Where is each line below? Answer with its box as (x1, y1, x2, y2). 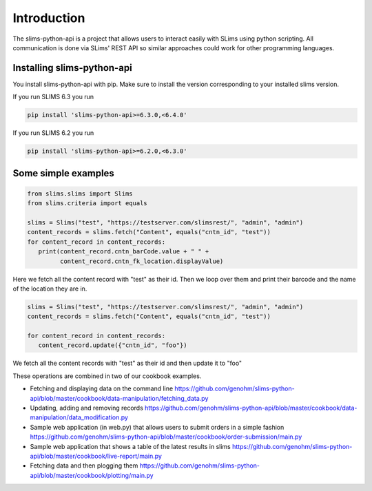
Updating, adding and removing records (30, 404, 144, 412)
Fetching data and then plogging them (30, 461, 138, 470)
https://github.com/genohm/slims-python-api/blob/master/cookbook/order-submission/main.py (30, 432, 302, 441)
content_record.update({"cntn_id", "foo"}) (38, 342, 187, 349)
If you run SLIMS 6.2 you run (12, 129, 94, 137)
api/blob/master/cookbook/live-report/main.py (30, 452, 162, 460)
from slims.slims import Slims (27, 189, 134, 198)
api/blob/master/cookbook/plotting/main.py (30, 471, 154, 479)
